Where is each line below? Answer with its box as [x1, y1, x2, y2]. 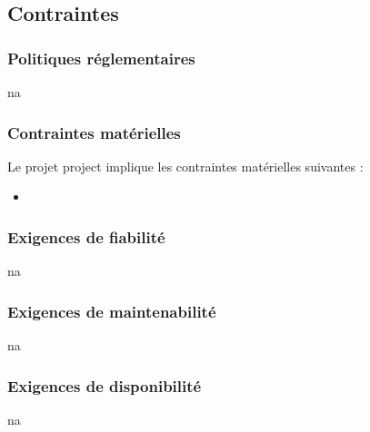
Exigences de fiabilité [7, 225, 165, 248]
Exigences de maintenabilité [7, 299, 216, 322]
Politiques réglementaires [7, 46, 195, 69]
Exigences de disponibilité [7, 374, 202, 397]
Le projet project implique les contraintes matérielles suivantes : [7, 156, 364, 175]
